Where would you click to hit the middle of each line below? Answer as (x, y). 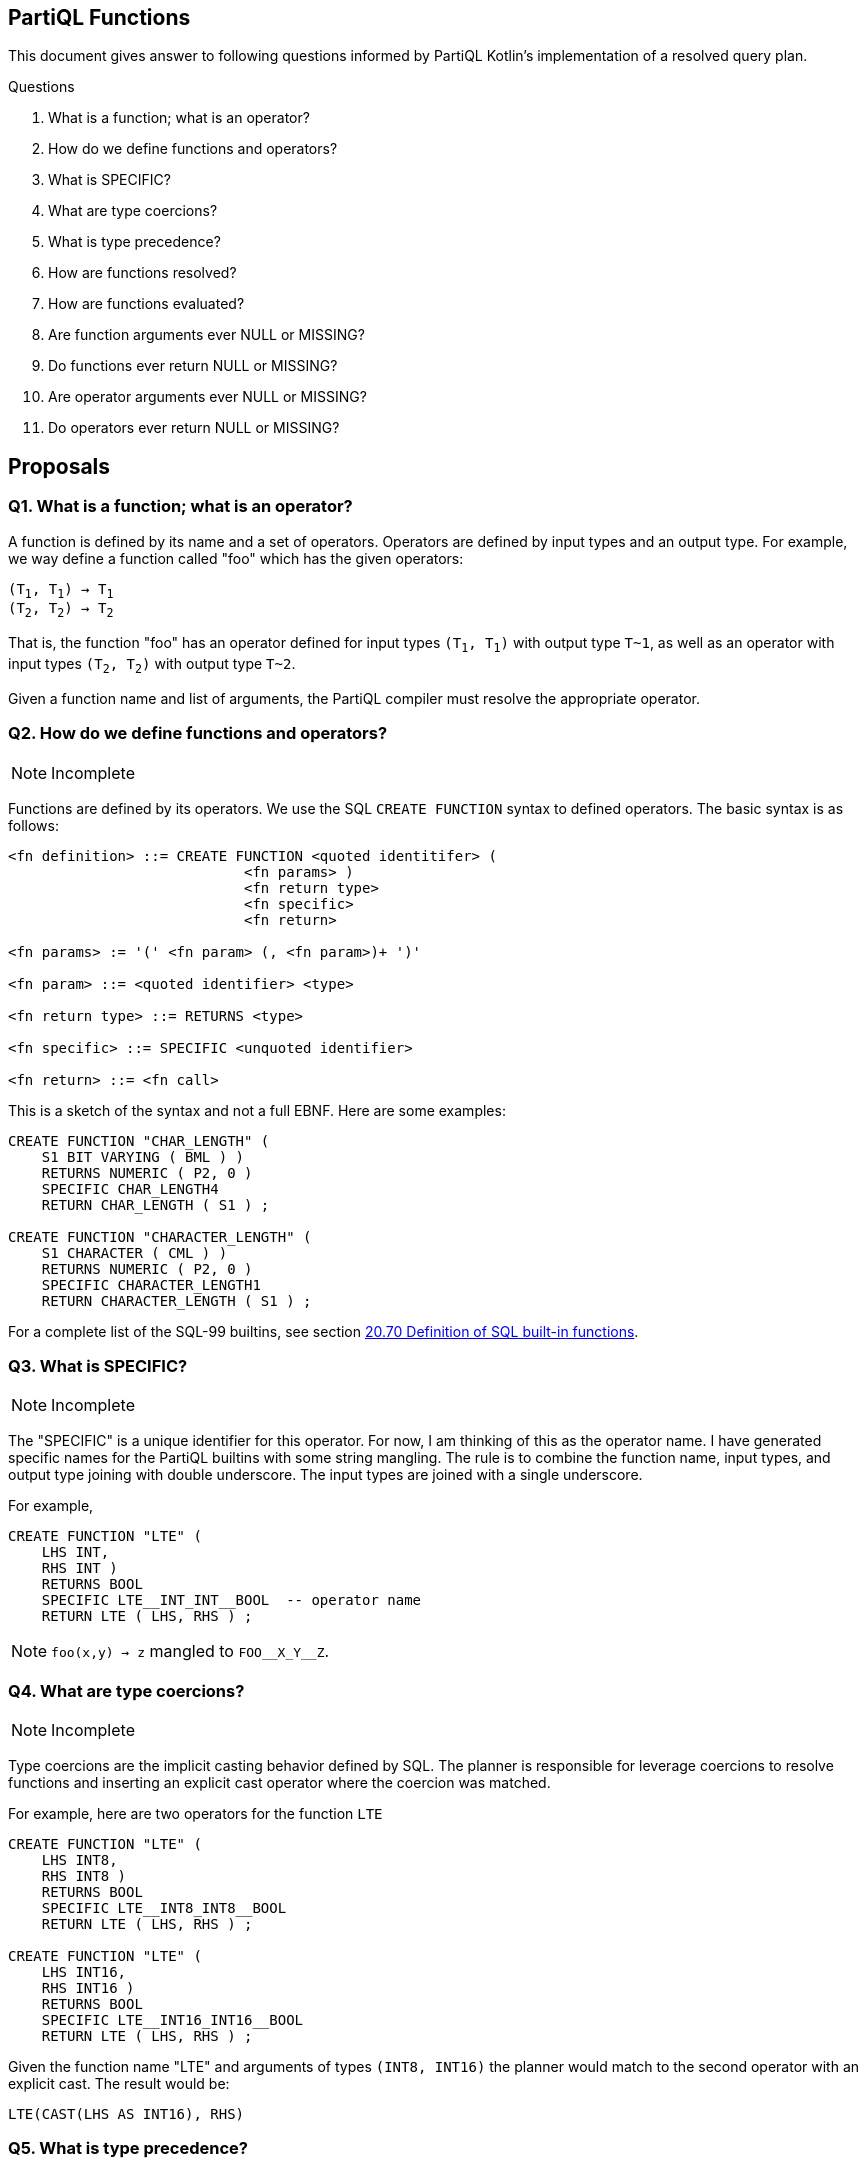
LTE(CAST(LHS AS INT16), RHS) (126, 2114)
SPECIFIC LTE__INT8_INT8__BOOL (164, 1908)
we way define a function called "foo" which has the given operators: (236, 558)
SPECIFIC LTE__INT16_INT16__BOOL (172, 2020)
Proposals (59, 466)
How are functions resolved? (142, 273)
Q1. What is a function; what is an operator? (180, 506)
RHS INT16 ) (88, 1988)
